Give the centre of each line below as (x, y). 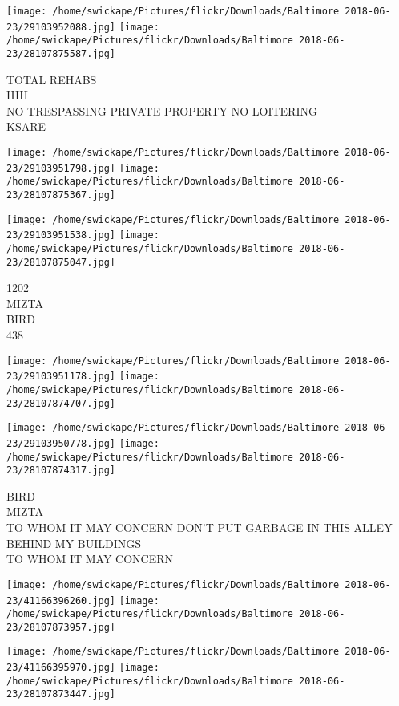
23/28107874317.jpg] (61, 471)
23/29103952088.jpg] (61, 27)
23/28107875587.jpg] (61, 53)
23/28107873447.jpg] (61, 694)
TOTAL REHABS (52, 79)
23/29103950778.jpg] (61, 443)
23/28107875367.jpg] (61, 195)
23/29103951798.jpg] (61, 168)
